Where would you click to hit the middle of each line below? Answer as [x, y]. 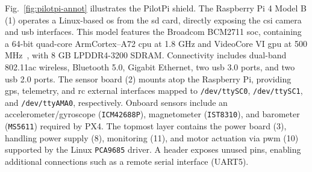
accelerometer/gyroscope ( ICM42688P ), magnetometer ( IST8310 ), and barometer [152, 114]
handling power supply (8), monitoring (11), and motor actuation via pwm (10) [152, 137]
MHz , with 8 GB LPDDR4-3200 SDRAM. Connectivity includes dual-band [146, 55]
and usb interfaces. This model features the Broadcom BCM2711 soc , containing [153, 32]
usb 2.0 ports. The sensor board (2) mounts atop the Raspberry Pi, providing [148, 78]
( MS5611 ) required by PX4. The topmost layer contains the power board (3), [146, 126]
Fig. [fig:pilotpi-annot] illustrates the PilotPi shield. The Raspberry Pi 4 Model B [156, 8]
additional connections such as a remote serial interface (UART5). [127, 161]
